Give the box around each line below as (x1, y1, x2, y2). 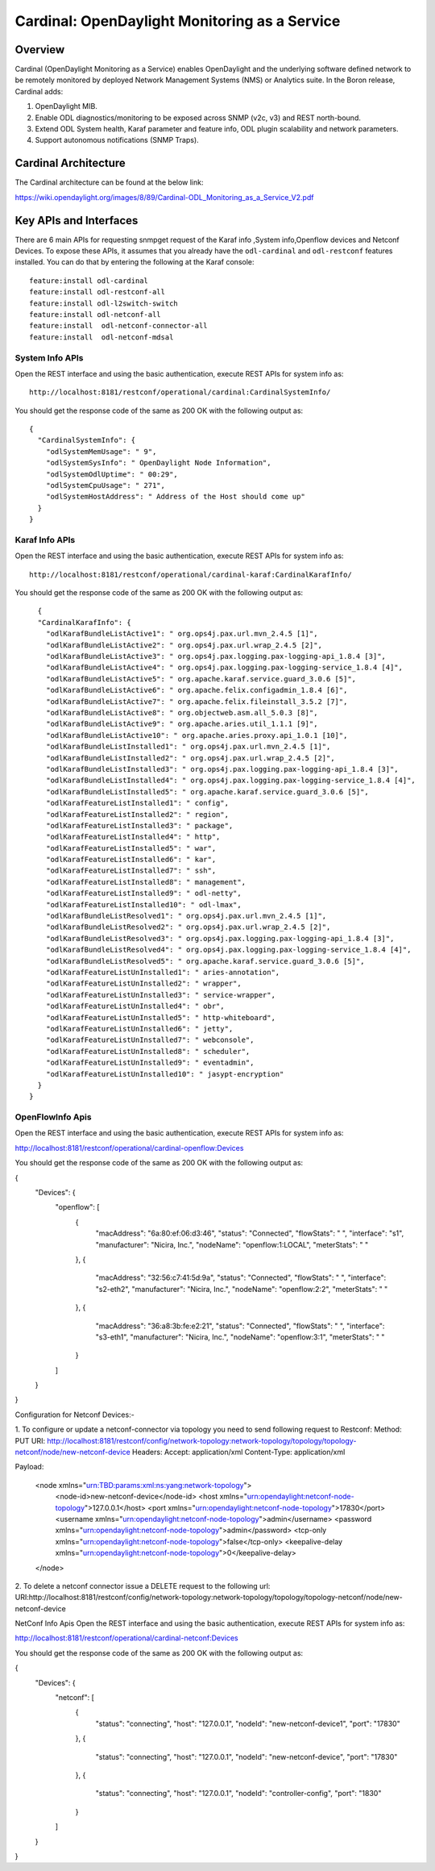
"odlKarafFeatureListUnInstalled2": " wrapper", (45, 979, 242, 988)
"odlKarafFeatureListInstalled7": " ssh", (45, 866, 217, 875)
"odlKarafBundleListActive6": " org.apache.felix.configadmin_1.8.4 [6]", (45, 685, 348, 695)
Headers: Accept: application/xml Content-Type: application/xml (131, 1448, 346, 1457)
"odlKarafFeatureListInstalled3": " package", (45, 821, 234, 830)
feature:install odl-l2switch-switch (29, 298, 179, 308)
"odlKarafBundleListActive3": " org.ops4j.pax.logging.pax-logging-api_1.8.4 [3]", (45, 652, 387, 661)
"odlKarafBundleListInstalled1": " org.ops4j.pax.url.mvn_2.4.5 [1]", (45, 742, 331, 752)
